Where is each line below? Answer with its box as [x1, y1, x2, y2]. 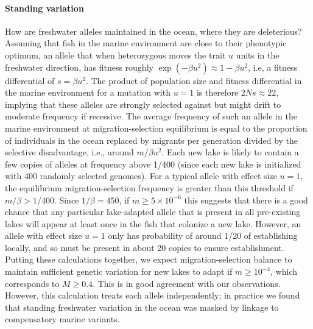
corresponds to [5, 277, 60, 289]
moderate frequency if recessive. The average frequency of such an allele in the [5, 110, 297, 122]
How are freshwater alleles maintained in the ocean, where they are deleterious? [5, 24, 302, 37]
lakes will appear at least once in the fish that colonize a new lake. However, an [5, 217, 301, 230]
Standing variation [5, 1, 84, 14]
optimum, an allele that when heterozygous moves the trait [5, 48, 226, 61]
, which [270, 265, 298, 278]
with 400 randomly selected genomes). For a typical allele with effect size [5, 169, 277, 182]
